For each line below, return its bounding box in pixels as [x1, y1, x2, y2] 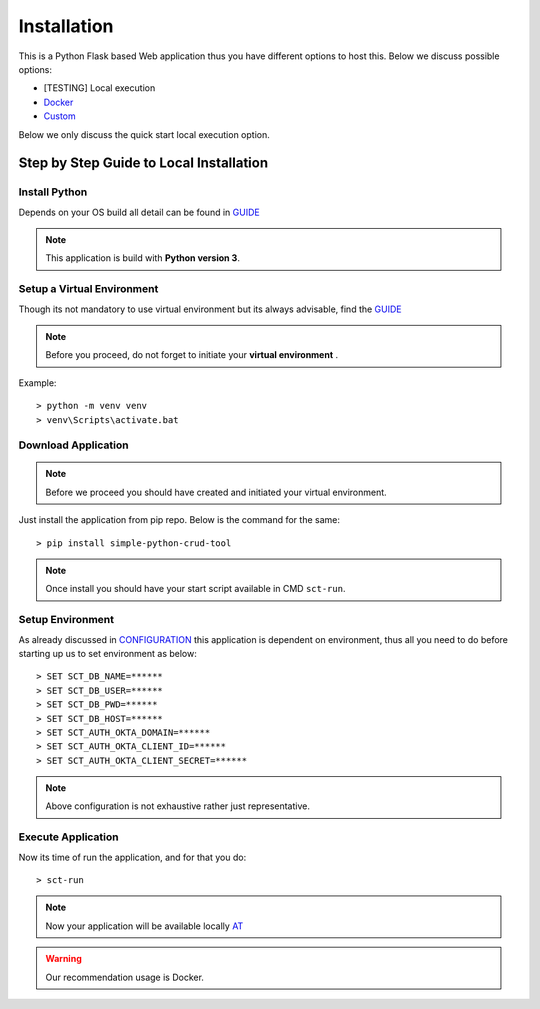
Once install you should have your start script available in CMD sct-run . [45, 583, 346, 595]
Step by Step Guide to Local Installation [18, 155, 269, 172]
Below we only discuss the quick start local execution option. [18, 128, 270, 140]
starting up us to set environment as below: [18, 647, 197, 659]
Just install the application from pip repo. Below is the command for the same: [18, 514, 340, 526]
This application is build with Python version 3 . [45, 252, 240, 264]
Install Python [18, 185, 88, 199]
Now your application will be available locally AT [45, 920, 244, 932]
